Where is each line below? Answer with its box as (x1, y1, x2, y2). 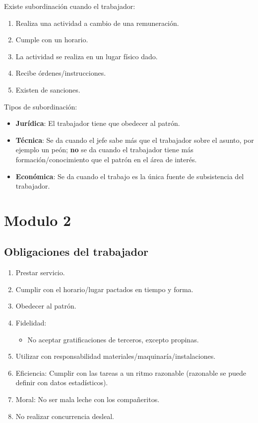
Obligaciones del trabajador (4, 244, 149, 259)
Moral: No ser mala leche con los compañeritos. (15, 394, 160, 405)
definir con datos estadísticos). (15, 377, 108, 388)
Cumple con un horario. (15, 34, 88, 45)
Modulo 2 (4, 210, 71, 230)
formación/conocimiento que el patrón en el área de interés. (15, 154, 197, 164)
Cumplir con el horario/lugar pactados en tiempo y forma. (15, 284, 193, 294)
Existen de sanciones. (15, 84, 80, 95)
